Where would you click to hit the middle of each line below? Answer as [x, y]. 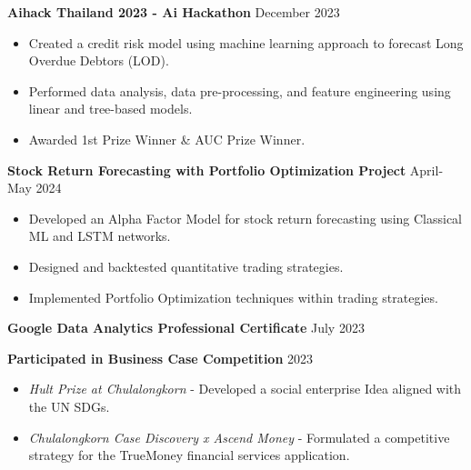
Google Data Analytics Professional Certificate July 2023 [186, 328]
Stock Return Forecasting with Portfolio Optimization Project [207, 170]
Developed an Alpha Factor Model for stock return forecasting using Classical [246, 218]
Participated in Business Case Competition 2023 [160, 358]
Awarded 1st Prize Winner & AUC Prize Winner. [167, 139]
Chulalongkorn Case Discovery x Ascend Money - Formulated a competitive [239, 437]
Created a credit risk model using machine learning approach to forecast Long [246, 42]
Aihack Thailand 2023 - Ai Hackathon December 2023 [174, 12]
